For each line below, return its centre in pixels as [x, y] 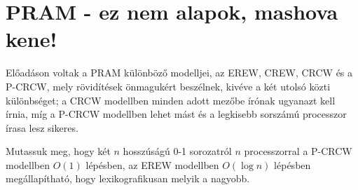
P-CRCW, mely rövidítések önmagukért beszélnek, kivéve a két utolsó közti [168, 86]
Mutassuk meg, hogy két [58, 151]
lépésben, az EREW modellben [152, 164]
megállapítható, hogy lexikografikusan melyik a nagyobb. [128, 178]
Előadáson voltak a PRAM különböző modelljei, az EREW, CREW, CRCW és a [179, 73]
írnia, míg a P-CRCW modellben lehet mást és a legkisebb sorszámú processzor [176, 114]
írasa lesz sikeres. [42, 127]
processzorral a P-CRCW [298, 151]
